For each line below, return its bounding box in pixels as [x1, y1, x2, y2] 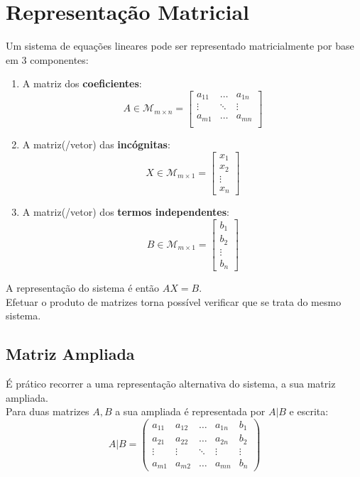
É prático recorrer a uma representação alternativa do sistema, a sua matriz [6, 376, 336, 391]
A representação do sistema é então [6, 280, 160, 295]
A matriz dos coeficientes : [22, 76, 142, 91]
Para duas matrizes [6, 404, 89, 419]
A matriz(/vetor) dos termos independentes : [22, 204, 229, 219]
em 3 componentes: [6, 52, 89, 67]
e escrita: [289, 404, 329, 419]
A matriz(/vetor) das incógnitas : [22, 136, 170, 151]
